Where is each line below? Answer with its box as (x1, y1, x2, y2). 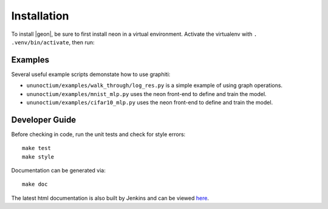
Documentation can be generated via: (11, 167, 106, 174)
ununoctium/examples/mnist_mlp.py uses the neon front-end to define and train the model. (26, 90, 267, 97)
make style (22, 153, 55, 160)
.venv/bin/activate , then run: (11, 38, 95, 46)
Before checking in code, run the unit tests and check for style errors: (11, 131, 186, 138)
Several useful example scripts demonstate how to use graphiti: (11, 70, 171, 78)
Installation (11, 9, 69, 22)
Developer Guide (11, 114, 77, 125)
